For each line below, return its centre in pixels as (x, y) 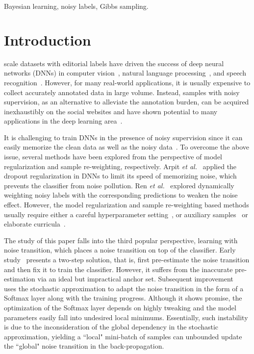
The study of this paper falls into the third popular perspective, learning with (121, 240)
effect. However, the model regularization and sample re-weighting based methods (127, 205)
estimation (20, 279)
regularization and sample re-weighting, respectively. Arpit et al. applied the (120, 166)
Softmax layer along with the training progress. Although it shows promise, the (123, 298)
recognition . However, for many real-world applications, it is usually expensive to (127, 82)
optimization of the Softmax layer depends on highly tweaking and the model (120, 307)
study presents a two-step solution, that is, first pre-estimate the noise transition (127, 259)
